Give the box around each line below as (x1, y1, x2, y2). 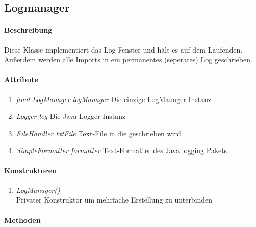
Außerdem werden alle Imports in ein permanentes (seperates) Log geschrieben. (4, 54, 252, 65)
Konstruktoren (4, 165, 57, 175)
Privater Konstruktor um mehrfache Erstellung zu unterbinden (16, 194, 213, 205)
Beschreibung (4, 24, 53, 35)
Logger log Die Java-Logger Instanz (16, 111, 126, 121)
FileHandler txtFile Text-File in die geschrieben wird (16, 128, 181, 138)
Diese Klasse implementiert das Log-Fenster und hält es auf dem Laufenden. (4, 44, 243, 55)
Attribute (4, 74, 38, 85)
